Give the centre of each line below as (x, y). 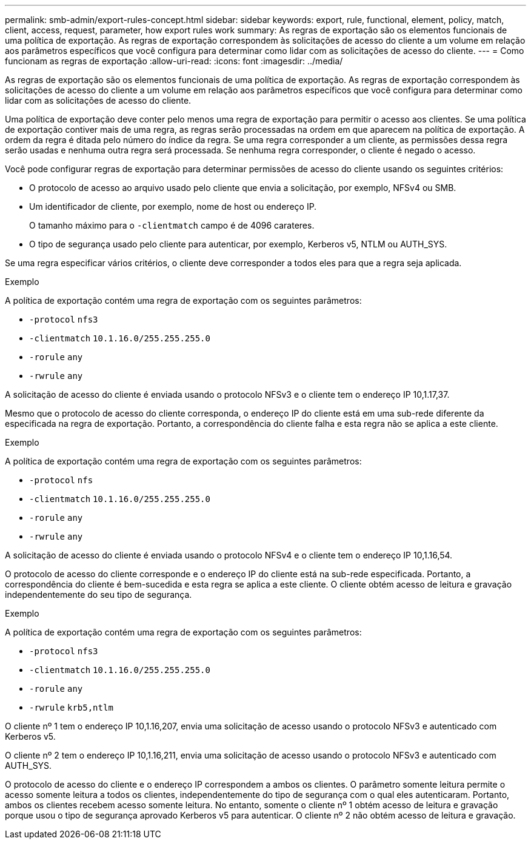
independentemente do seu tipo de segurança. (99, 594)
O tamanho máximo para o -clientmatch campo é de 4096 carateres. (172, 225)
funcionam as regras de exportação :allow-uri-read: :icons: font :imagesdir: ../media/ (174, 61)
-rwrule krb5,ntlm (71, 708)
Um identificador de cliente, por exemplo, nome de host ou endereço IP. (173, 206)
